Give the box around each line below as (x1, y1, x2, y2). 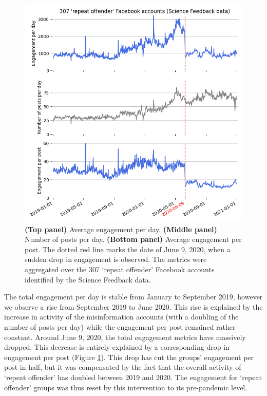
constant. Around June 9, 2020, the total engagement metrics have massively (4, 331, 246, 342)
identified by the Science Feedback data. (25, 274, 151, 285)
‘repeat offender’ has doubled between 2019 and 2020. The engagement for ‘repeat (4, 371, 262, 382)
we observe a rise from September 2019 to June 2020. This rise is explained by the (4, 301, 263, 312)
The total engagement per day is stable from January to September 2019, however (4, 291, 263, 302)
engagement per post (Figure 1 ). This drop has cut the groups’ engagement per (4, 351, 254, 362)
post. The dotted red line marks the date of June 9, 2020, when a (25, 243, 231, 254)
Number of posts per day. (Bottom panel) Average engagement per (25, 234, 242, 244)
